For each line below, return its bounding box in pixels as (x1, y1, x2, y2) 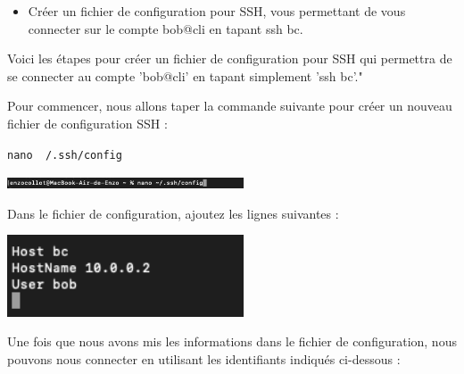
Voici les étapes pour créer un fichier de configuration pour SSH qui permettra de (7, 49, 452, 68)
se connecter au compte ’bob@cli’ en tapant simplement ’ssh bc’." (7, 66, 363, 85)
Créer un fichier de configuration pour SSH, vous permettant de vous (28, 2, 406, 20)
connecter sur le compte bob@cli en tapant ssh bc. (28, 19, 303, 37)
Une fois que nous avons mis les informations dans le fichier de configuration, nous (7, 332, 457, 351)
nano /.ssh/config (7, 148, 122, 162)
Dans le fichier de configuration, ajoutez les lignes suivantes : (7, 204, 339, 222)
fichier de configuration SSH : (7, 113, 168, 132)
